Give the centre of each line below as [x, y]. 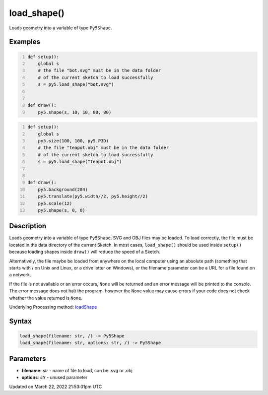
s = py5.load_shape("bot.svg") [76, 85]
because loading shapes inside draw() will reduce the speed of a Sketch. [85, 252]
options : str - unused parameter [55, 378]
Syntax [20, 321]
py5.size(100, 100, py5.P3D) [73, 141]
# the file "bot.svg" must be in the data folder [100, 70]
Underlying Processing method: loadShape [53, 307]
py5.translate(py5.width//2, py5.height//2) [93, 197]
